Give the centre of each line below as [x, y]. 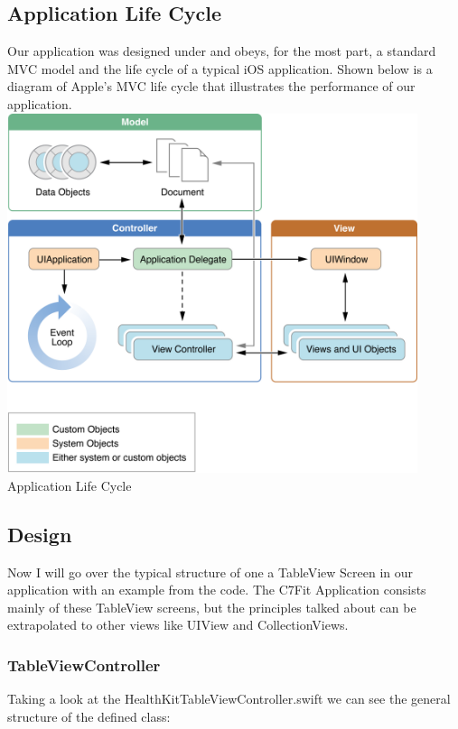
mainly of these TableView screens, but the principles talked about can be [212, 607]
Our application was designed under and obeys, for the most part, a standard [222, 51]
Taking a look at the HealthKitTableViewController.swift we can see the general [229, 699]
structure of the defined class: [89, 716]
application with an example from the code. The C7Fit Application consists [217, 590]
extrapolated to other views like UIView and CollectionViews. [178, 625]
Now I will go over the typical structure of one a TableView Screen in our [210, 572]
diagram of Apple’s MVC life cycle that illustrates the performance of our [211, 86]
